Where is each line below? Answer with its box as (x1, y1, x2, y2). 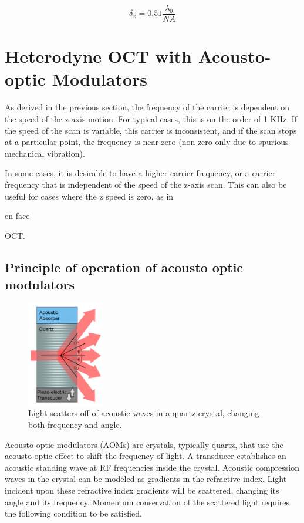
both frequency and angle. (28, 418, 122, 430)
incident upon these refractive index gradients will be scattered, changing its (5, 484, 279, 496)
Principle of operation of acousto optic (5, 258, 244, 276)
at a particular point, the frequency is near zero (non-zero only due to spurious (5, 136, 289, 148)
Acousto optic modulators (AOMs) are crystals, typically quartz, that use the (5, 438, 283, 450)
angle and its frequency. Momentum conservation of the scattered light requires (5, 495, 290, 508)
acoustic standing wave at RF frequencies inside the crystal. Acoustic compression (5, 461, 299, 473)
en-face (5, 210, 30, 222)
